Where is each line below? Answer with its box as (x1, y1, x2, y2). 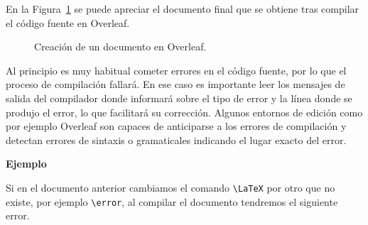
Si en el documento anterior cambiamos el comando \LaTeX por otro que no (6, 180, 335, 194)
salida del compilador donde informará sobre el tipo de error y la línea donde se (6, 90, 352, 105)
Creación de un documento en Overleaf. (34, 39, 207, 54)
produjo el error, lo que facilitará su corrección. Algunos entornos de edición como (6, 104, 363, 119)
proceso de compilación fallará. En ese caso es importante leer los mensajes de (6, 77, 345, 92)
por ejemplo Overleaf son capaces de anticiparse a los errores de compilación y (6, 119, 347, 133)
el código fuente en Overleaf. (6, 15, 130, 30)
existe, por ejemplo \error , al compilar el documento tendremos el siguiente (6, 194, 338, 209)
